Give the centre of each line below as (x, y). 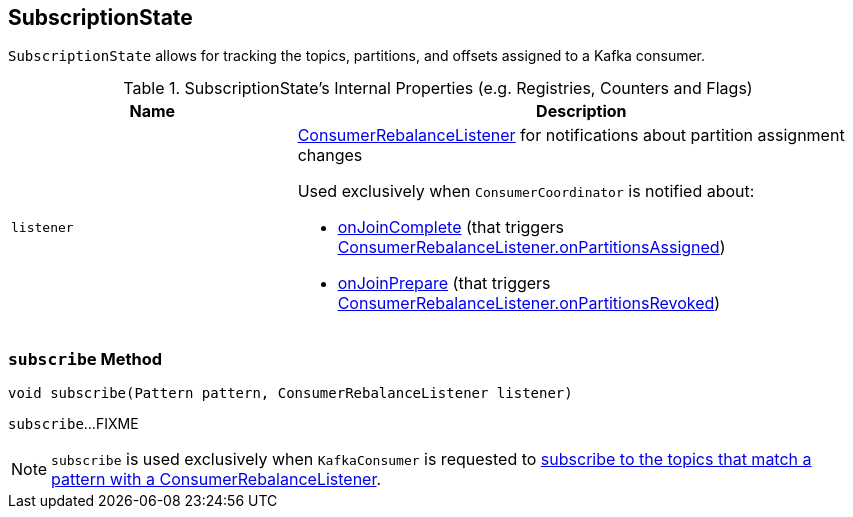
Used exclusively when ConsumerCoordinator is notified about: (526, 191)
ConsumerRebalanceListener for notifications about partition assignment (571, 135)
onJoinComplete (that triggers (450, 227)
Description (581, 111)
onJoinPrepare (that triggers (444, 283)
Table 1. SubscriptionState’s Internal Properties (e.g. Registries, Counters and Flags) (438, 88)
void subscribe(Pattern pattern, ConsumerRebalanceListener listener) (290, 393)
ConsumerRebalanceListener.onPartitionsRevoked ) (529, 303)
